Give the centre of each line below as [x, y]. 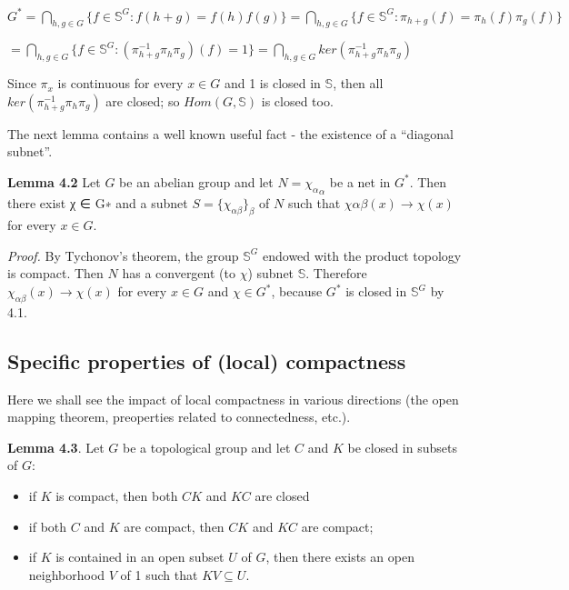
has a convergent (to [179, 273]
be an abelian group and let [196, 181]
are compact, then [174, 526]
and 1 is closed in [272, 83]
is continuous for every [120, 83]
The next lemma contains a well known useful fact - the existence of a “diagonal [230, 133]
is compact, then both [117, 496]
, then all [358, 83]
